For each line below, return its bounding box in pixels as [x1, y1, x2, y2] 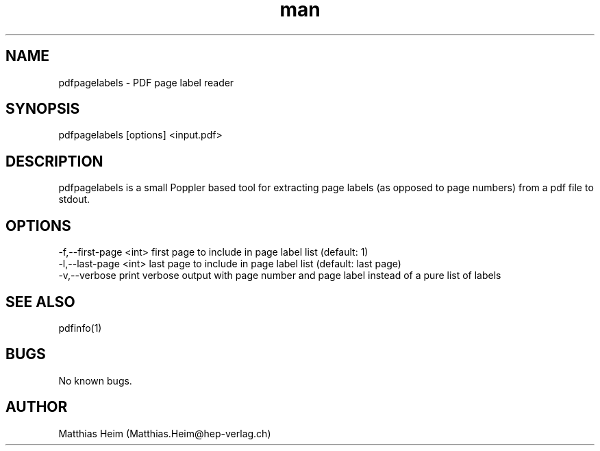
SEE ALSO [5, 293, 75, 310]
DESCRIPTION [5, 152, 103, 170]
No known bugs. [58, 374, 132, 387]
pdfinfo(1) [58, 321, 102, 334]
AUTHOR [5, 398, 68, 416]
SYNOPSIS [5, 100, 80, 118]
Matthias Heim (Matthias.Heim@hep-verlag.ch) [58, 427, 271, 439]
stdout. [58, 193, 90, 206]
